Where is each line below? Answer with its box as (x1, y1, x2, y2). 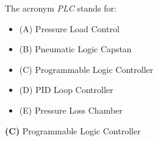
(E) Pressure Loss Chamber (19, 103, 123, 116)
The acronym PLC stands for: (5, 2, 117, 14)
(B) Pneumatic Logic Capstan (19, 43, 132, 55)
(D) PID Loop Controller (19, 83, 113, 96)
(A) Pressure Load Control (19, 22, 120, 35)
